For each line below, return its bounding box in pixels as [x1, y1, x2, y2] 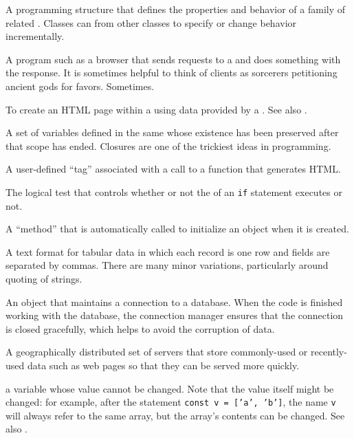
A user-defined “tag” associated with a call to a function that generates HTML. [5, 162, 341, 176]
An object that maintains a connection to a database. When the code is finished [5, 294, 343, 309]
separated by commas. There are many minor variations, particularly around [5, 258, 329, 272]
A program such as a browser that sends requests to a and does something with [5, 52, 341, 66]
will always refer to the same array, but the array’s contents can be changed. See [5, 408, 345, 422]
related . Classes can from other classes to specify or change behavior [5, 15, 297, 30]
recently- [311, 344, 347, 359]
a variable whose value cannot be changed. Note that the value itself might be [5, 381, 334, 395]
